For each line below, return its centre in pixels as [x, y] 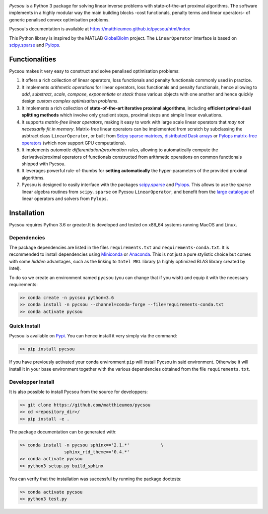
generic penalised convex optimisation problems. [60, 19]
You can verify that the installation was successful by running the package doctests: [95, 479]
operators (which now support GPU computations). [74, 143]
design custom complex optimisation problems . [70, 101]
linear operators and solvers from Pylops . [65, 199]
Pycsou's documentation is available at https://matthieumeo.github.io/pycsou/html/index [100, 29]
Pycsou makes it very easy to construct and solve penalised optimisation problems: [94, 71]
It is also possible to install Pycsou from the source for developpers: [79, 392]
